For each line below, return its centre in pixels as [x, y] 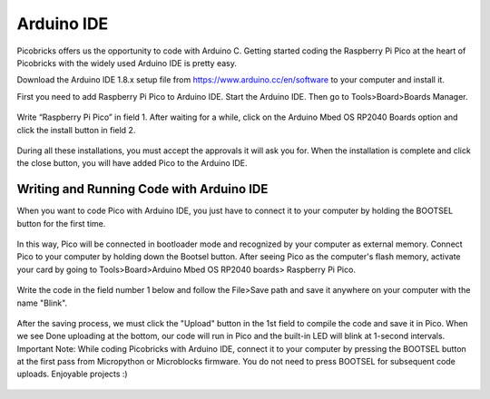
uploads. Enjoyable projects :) [72, 374]
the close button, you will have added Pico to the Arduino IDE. [132, 163]
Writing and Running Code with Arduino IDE [142, 189]
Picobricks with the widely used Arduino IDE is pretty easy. [127, 63]
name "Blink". [42, 303]
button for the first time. [61, 223]
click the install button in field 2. [76, 130]
